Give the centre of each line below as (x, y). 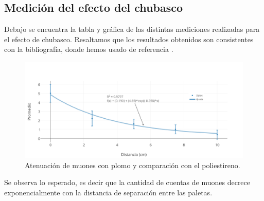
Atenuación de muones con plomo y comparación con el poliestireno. (133, 165)
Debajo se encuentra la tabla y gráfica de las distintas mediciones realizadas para (132, 29)
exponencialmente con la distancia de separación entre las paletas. (108, 192)
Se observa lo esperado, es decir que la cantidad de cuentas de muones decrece (127, 182)
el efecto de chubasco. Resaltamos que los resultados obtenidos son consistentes (129, 39)
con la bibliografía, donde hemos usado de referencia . (89, 49)
